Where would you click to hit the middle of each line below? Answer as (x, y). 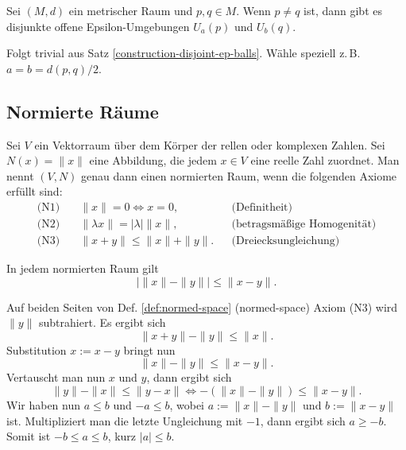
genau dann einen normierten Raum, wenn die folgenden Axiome (239, 175)
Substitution (37, 349)
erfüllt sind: (35, 191)
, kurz (122, 436)
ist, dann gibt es (343, 10)
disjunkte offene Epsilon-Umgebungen (98, 26)
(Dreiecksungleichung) (286, 241)
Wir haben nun (44, 405)
